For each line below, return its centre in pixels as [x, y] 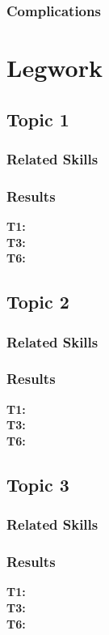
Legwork [55, 68]
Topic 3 [38, 484]
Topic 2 [38, 302]
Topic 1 [38, 119]
